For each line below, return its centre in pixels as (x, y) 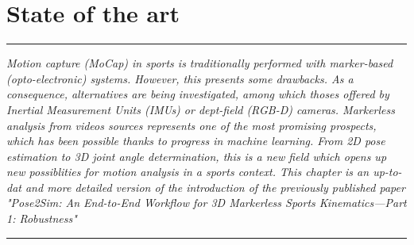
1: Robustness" (42, 218)
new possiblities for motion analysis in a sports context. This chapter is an (188, 172)
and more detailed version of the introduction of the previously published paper (215, 187)
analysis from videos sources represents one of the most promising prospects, (192, 125)
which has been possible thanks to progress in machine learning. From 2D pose (196, 141)
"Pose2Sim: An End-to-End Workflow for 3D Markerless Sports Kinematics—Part (207, 203)
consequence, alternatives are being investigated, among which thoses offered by (198, 94)
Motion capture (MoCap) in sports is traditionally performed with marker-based (200, 63)
